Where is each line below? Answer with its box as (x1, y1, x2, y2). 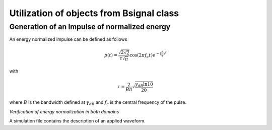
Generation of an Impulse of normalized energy (9, 22, 171, 31)
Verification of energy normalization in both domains (9, 108, 119, 114)
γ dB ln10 (134, 81, 153, 88)
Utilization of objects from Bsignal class (9, 8, 179, 19)
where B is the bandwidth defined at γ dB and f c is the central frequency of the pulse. (9, 99, 187, 107)
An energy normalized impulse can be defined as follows (9, 36, 127, 42)
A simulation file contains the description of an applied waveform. (9, 118, 146, 124)
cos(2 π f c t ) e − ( (129, 51, 161, 59)
